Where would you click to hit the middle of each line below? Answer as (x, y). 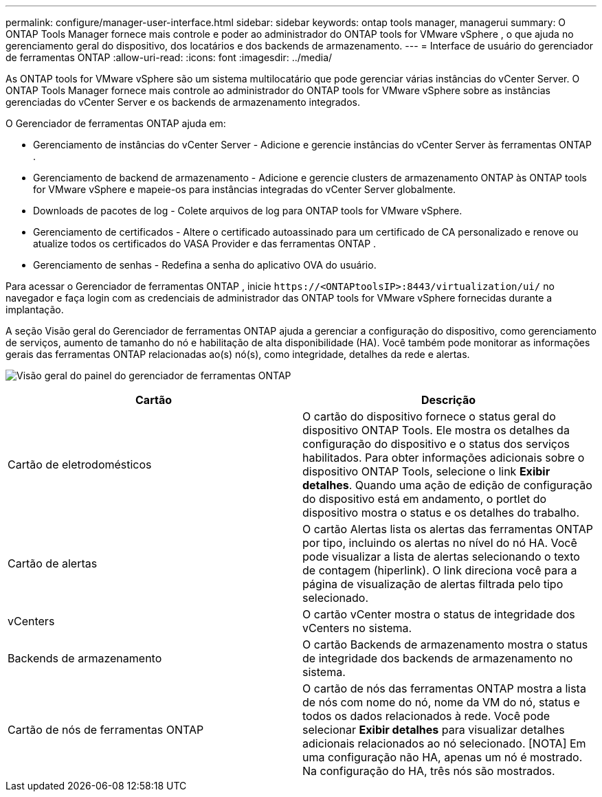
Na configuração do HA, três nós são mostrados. (429, 771)
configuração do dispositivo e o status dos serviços (436, 444)
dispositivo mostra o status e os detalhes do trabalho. (441, 513)
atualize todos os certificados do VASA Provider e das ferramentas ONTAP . (205, 244)
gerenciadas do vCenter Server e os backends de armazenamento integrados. (183, 102)
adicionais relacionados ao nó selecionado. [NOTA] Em (444, 743)
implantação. (35, 310)
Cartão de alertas (53, 563)
